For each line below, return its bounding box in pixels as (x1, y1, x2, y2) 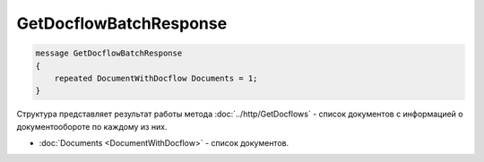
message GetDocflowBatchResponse (35, 48, 183, 58)
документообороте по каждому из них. (16, 121, 168, 132)
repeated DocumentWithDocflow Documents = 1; (54, 72, 258, 83)
